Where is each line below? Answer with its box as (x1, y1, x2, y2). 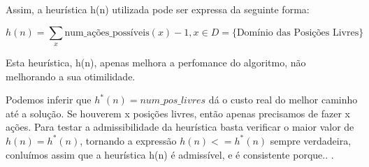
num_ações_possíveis (64, 27, 150, 38)
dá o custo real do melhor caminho (208, 92, 358, 107)
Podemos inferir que (6, 92, 92, 107)
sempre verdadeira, (270, 133, 352, 147)
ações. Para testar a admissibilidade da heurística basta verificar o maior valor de (6, 119, 354, 134)
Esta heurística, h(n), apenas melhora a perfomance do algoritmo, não (6, 55, 306, 69)
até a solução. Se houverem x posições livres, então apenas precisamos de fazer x (6, 106, 350, 120)
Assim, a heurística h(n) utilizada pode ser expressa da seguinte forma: (6, 2, 310, 16)
